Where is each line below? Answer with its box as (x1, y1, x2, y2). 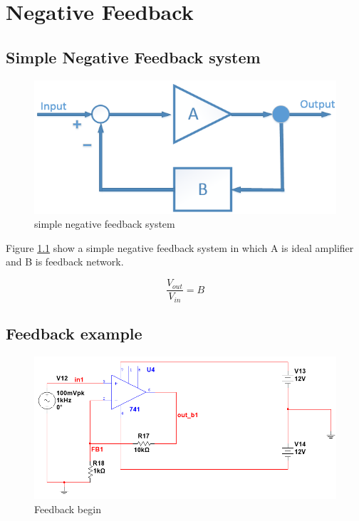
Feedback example (6, 322, 142, 344)
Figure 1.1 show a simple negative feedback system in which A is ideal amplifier (6, 240, 354, 255)
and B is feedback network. (6, 254, 124, 269)
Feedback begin (34, 501, 101, 516)
